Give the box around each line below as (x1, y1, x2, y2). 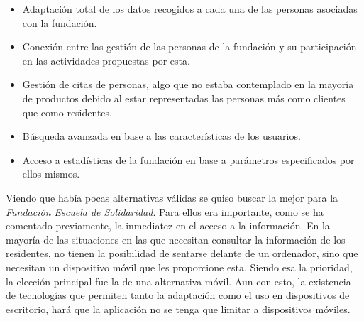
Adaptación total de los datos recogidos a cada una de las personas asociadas (22, 1, 358, 16)
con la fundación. (22, 15, 97, 30)
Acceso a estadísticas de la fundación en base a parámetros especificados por (22, 152, 355, 167)
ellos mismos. (22, 166, 80, 181)
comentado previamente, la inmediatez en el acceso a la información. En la (6, 218, 330, 233)
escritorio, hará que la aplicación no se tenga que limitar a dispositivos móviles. (6, 301, 351, 316)
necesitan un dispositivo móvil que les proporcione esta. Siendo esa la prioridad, (6, 259, 353, 274)
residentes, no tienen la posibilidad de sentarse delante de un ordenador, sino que (6, 246, 358, 261)
